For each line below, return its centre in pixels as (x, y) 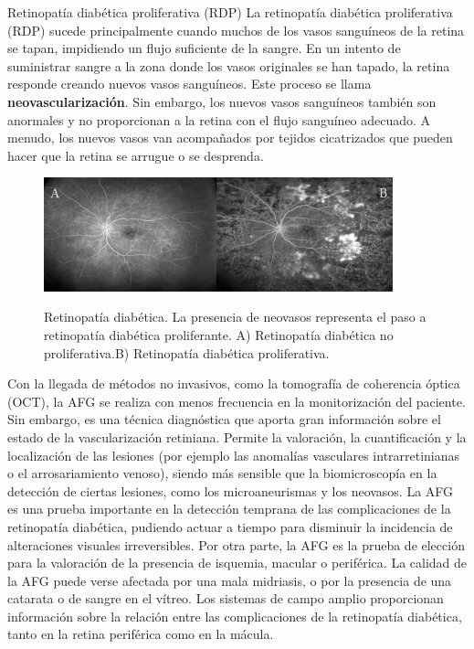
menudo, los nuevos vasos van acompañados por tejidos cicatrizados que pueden (230, 138)
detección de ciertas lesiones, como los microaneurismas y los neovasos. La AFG (231, 490)
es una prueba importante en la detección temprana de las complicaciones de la (229, 509)
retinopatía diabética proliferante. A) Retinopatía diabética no (219, 334)
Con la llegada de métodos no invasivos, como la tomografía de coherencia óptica (234, 383)
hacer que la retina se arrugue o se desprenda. (136, 155)
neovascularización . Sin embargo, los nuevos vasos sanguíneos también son (222, 101)
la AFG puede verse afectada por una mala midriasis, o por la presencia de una (230, 580)
